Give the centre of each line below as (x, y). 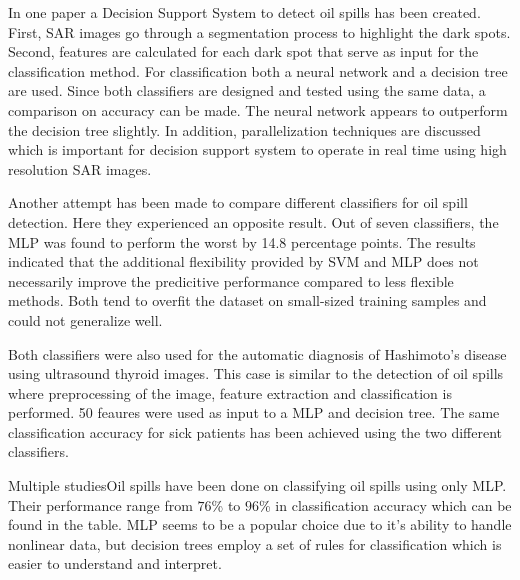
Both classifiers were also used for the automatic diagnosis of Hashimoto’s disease (257, 353)
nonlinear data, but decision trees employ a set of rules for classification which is (255, 543)
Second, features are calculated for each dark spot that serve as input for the (243, 51)
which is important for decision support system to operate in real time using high (257, 149)
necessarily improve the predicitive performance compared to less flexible (231, 280)
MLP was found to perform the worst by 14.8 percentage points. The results (242, 241)
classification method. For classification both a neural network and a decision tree (258, 70)
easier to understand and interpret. (115, 563)
